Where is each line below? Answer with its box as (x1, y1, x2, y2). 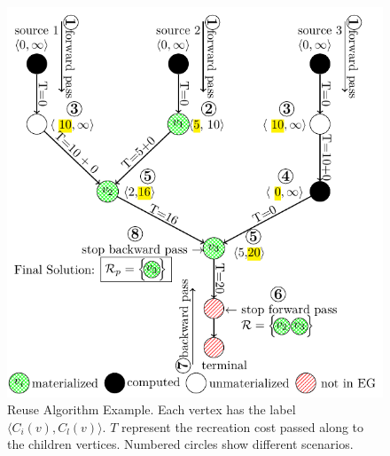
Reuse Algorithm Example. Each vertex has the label (7, 400, 296, 419)
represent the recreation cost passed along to (121, 417, 364, 436)
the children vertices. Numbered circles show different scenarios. (7, 435, 354, 453)
